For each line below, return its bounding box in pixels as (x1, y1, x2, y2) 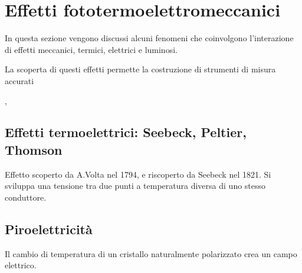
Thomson (5, 140, 63, 158)
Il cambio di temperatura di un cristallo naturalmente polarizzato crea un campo (5, 247, 297, 259)
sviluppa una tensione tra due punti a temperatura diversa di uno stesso (5, 179, 266, 192)
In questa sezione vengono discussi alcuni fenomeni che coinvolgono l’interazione (5, 32, 294, 44)
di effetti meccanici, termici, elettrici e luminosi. (5, 43, 178, 55)
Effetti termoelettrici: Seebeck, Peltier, (5, 123, 247, 141)
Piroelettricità (5, 219, 93, 238)
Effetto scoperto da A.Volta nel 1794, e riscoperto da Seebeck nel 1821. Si (5, 168, 271, 180)
